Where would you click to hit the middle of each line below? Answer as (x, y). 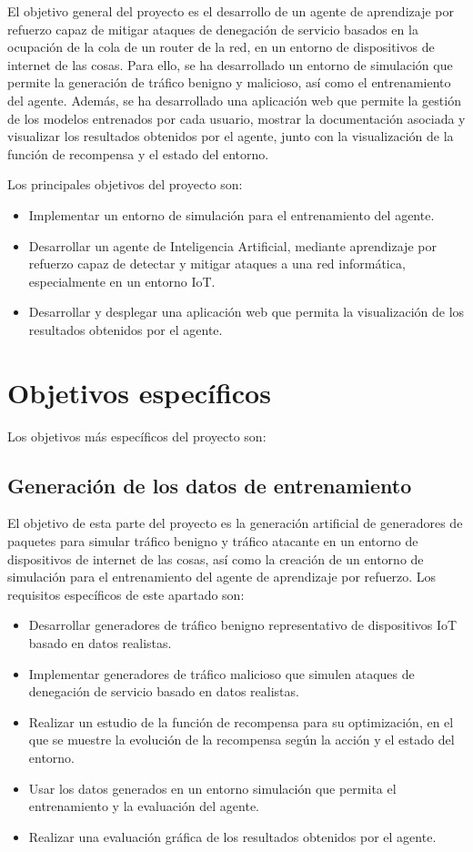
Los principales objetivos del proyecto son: (125, 184)
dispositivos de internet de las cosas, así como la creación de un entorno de (216, 558)
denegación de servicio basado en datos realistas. (164, 691)
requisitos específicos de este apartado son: (126, 594)
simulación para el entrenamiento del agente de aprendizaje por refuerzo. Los (222, 577)
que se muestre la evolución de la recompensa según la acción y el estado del (242, 740)
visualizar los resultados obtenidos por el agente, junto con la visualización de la (231, 136)
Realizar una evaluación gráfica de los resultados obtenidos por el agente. (232, 836)
